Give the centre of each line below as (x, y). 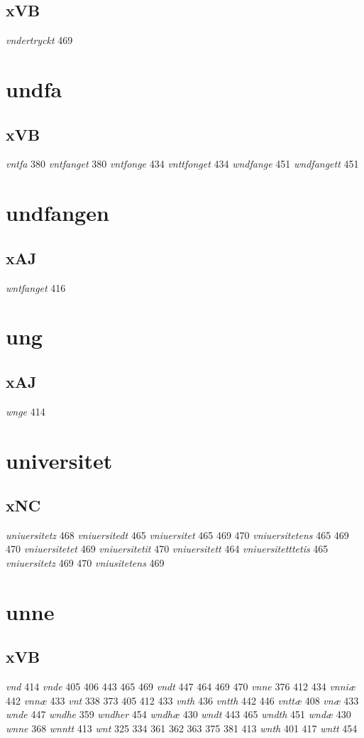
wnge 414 (26, 411)
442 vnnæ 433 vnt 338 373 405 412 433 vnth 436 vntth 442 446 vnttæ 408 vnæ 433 (182, 700)
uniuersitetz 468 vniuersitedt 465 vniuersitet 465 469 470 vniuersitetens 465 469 (177, 534)
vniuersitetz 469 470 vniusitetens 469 (85, 563)
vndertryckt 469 (39, 40)
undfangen (57, 213)
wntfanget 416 (36, 287)
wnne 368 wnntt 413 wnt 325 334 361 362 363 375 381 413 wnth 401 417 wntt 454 (182, 728)
